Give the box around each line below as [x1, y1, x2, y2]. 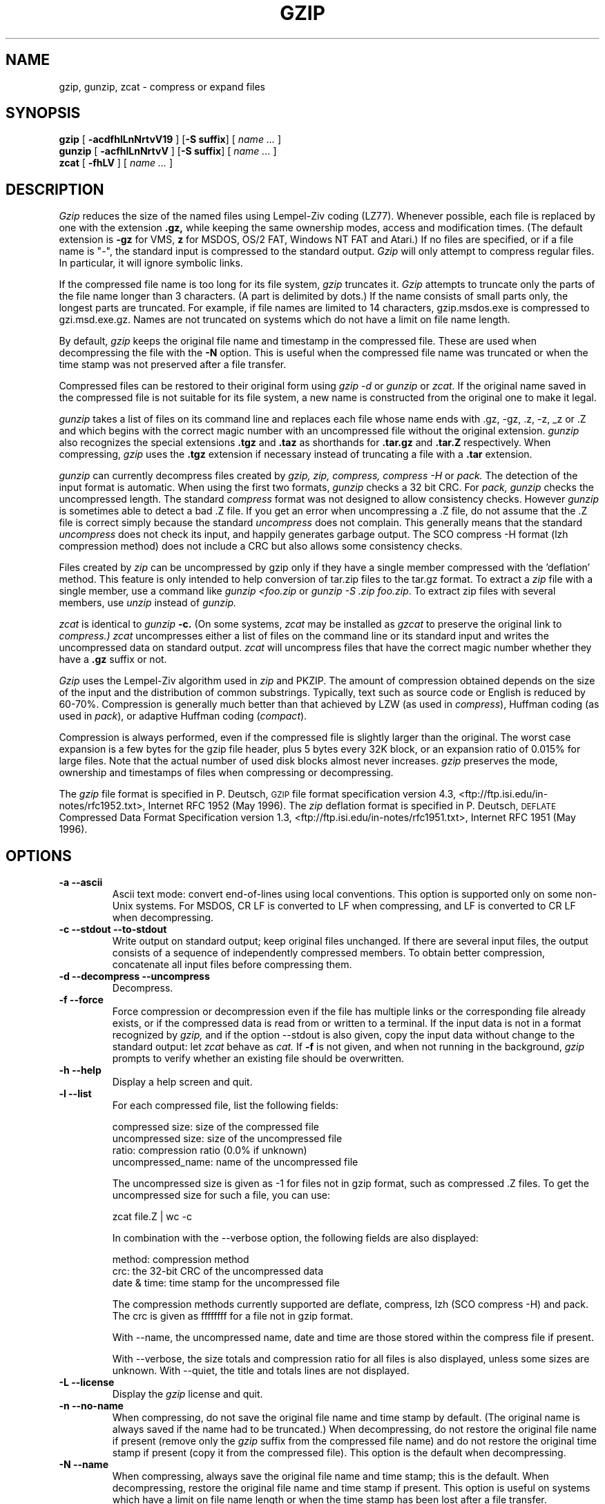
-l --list [59, 1088, 92, 1100]
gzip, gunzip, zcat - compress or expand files [59, 80, 265, 93]
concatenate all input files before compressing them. [112, 958, 352, 971]
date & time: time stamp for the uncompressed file [112, 1277, 340, 1289]
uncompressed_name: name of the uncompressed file [112, 1156, 358, 1168]
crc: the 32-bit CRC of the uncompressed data [112, 1265, 324, 1278]
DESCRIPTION [6, 180, 104, 198]
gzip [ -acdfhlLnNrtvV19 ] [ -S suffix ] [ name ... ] [59, 133, 282, 146]
